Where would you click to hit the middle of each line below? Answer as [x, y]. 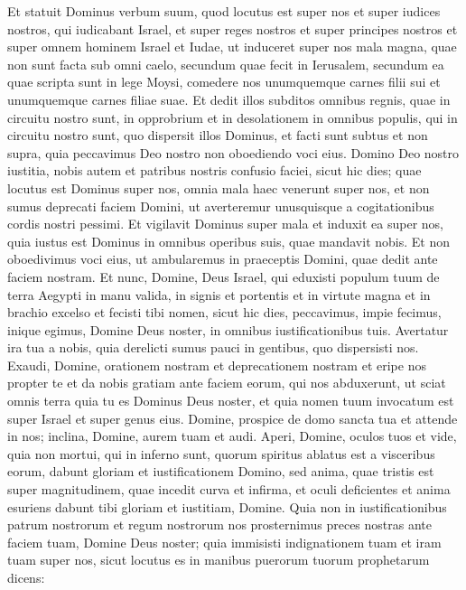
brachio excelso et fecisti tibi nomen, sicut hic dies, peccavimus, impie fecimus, [224, 312]
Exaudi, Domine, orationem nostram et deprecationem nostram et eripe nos [217, 365]
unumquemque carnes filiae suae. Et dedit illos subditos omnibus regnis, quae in [229, 99]
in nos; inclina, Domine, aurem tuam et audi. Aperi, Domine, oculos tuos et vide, [232, 436]
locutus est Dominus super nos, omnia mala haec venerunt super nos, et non [219, 187]
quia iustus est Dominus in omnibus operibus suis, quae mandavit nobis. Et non [228, 241]
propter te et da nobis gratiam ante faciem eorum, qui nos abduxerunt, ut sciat [227, 383]
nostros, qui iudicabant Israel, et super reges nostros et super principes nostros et [233, 28]
